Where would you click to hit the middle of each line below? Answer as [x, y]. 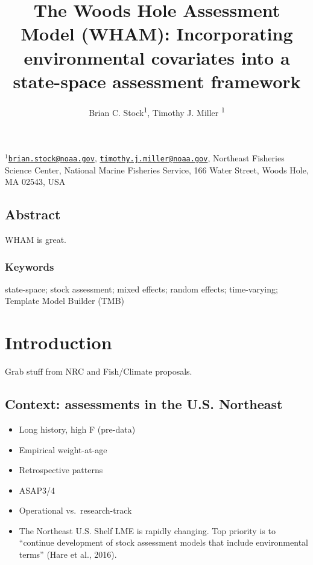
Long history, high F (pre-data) [77, 429]
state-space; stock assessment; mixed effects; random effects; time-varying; [141, 289]
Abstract [33, 214]
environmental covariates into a [157, 57]
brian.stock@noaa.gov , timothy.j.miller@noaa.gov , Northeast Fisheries [146, 157]
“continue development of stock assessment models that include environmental [163, 542]
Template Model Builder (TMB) [65, 301]
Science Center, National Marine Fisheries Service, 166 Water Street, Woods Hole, [157, 169]
